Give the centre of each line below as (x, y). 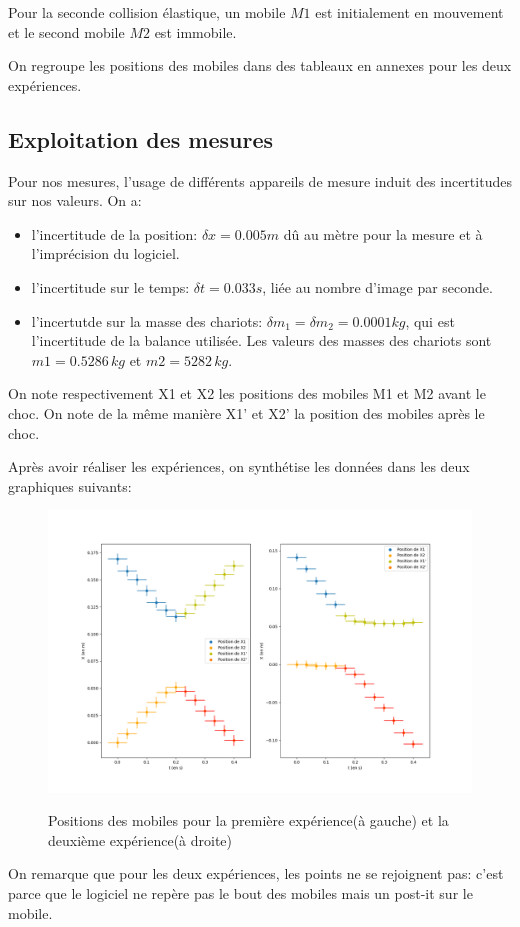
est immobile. (195, 31)
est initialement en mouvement (409, 12)
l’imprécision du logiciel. (105, 253)
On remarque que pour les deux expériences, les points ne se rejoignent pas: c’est (256, 873)
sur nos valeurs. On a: (75, 200)
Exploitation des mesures (141, 138)
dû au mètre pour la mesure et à (383, 233)
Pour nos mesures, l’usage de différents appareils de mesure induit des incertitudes (260, 180)
